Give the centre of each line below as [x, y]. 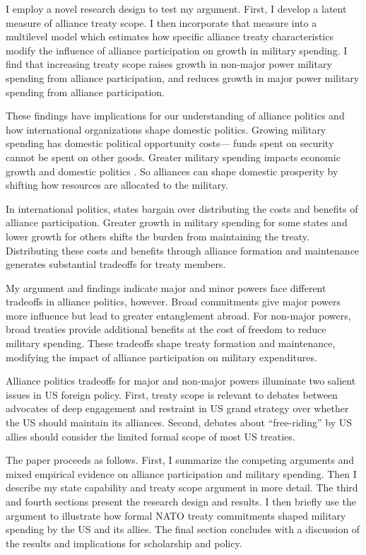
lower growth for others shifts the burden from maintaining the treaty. [158, 236]
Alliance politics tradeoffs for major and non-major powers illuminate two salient [181, 381]
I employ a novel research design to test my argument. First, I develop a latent [176, 8]
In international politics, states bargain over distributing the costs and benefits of [182, 208]
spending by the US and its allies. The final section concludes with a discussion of [183, 529]
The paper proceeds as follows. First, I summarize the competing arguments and [180, 460]
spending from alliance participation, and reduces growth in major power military [183, 77]
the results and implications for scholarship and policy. [124, 543]
